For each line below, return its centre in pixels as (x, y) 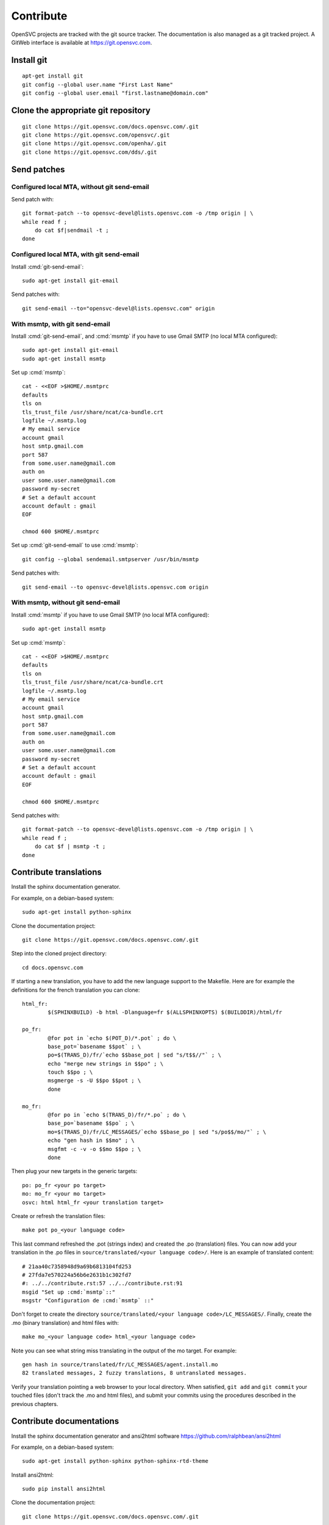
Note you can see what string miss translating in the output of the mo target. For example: (124, 1351)
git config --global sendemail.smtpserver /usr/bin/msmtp (111, 559)
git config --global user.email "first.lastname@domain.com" (115, 93)
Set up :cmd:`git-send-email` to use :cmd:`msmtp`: (75, 545)
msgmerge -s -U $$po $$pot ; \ (94, 1081)
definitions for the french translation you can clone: (76, 990)
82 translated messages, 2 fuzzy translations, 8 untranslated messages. (135, 1373)
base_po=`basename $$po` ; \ (91, 1123)
